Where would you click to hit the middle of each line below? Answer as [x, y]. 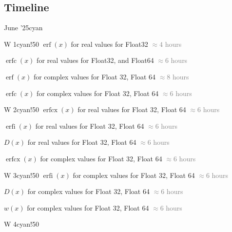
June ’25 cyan [23, 28]
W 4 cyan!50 [21, 224]
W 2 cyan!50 [21, 109]
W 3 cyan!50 [21, 175]
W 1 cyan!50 [21, 44]
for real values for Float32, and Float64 [95, 60]
